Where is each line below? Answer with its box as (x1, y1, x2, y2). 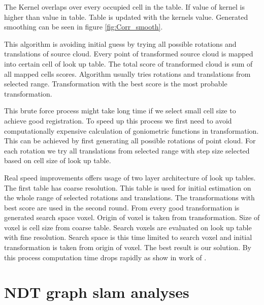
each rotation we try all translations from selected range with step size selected (4, 145, 250, 156)
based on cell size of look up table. (4, 155, 111, 166)
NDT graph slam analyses (4, 282, 189, 302)
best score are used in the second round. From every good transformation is (4, 202, 240, 212)
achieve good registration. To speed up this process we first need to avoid (4, 115, 232, 126)
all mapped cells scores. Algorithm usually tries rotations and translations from (4, 68, 251, 79)
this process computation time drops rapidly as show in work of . (4, 252, 207, 262)
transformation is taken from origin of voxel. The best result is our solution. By (4, 242, 252, 253)
